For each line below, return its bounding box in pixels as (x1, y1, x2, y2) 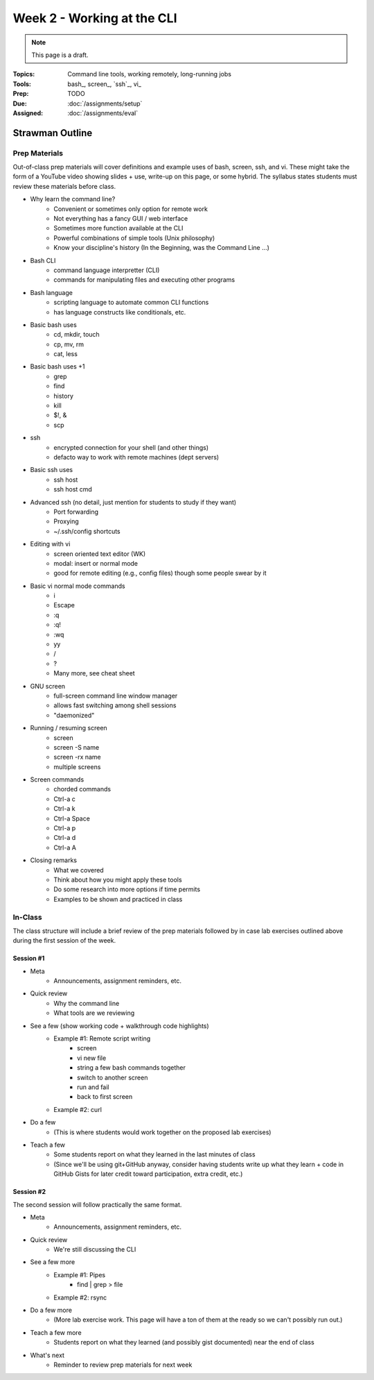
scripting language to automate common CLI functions (53, 298, 209, 307)
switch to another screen (77, 1073, 148, 1082)
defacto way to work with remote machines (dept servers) (53, 453, 220, 461)
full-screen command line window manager (53, 691, 178, 700)
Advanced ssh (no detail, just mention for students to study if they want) (30, 498, 237, 506)
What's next (30, 1351, 65, 1359)
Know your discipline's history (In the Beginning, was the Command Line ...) (53, 244, 270, 252)
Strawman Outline (12, 127, 93, 139)
